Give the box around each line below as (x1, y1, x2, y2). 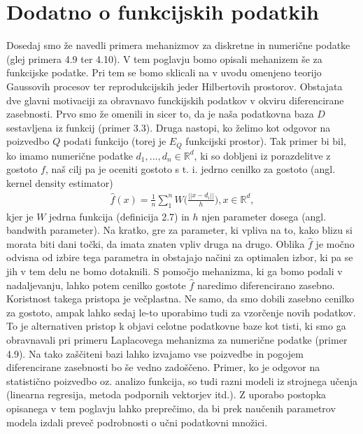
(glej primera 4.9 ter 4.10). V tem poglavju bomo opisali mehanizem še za (6, 51, 322, 66)
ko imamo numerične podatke (6, 148, 133, 162)
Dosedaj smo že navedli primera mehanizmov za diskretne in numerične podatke (6, 38, 350, 52)
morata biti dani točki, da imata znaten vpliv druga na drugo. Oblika (6, 236, 305, 251)
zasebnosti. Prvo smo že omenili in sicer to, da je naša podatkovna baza (6, 106, 314, 121)
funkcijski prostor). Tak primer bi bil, (185, 134, 346, 148)
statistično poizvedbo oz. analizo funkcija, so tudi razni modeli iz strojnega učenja (6, 373, 358, 388)
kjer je (6, 209, 34, 223)
